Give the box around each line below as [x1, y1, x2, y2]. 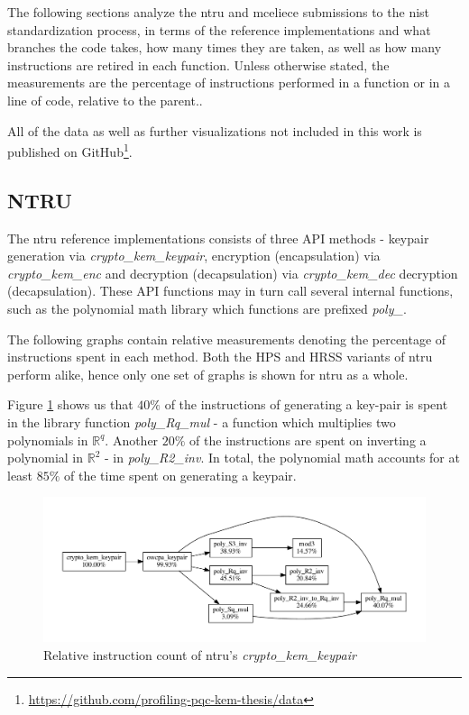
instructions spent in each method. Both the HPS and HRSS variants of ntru [7, 347, 433, 366]
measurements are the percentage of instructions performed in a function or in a [7, 73, 450, 92]
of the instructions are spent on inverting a [189, 430, 427, 449]
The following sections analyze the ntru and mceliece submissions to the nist [7, 3, 430, 21]
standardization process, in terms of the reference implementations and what [7, 20, 431, 39]
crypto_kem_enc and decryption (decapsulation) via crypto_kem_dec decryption [7, 263, 458, 282]
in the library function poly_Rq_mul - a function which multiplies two [7, 412, 396, 431]
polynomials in [7, 430, 88, 449]
